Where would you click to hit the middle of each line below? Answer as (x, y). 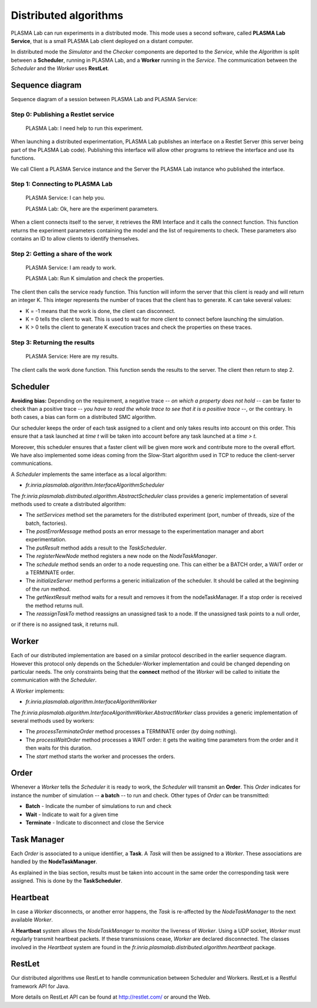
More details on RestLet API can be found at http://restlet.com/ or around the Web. (111, 997)
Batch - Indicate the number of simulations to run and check (99, 806)
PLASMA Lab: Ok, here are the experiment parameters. (92, 208)
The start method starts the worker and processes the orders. (100, 756)
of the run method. (48, 589)
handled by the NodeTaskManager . (54, 861)
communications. (32, 463)
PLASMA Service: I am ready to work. (71, 267)
